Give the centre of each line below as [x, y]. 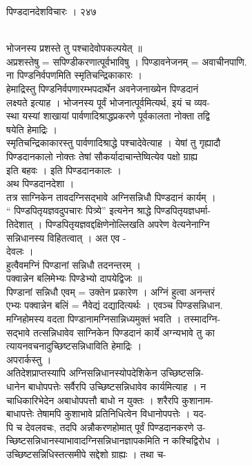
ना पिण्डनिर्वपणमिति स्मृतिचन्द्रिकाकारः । [74, 75]
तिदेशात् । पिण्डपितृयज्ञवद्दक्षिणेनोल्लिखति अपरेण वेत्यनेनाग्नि [108, 224]
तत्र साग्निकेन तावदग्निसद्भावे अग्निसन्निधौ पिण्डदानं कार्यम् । [111, 197]
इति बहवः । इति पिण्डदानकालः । [64, 170]
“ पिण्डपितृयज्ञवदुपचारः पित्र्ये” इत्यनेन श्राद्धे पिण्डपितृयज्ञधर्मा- [109, 210]
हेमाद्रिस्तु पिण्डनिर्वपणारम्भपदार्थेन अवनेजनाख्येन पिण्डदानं [103, 88]
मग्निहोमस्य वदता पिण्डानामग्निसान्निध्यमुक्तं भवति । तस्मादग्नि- [114, 319]
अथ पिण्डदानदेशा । [40, 183]
